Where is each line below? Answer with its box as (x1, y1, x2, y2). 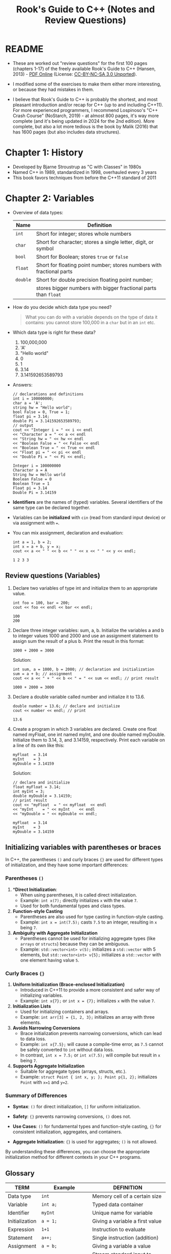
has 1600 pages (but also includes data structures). (12, 129, 121, 135)
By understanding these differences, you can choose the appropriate (5, 1149, 150, 1155)
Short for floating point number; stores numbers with (36, 261, 162, 268)
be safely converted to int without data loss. (20, 1047, 115, 1053)
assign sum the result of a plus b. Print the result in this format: (12, 638, 145, 644)
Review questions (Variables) (5, 571, 100, 580)
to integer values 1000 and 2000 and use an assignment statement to (12, 633, 159, 639)
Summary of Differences (5, 1092, 68, 1099)
